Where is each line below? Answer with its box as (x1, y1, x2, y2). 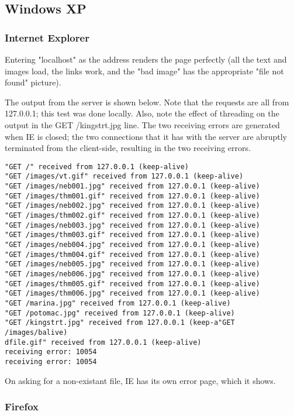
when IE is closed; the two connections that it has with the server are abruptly (5, 130, 287, 142)
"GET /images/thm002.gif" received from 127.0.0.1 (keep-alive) (5, 211, 260, 220)
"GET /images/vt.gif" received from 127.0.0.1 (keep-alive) (5, 172, 244, 181)
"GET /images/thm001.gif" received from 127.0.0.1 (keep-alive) (5, 191, 260, 200)
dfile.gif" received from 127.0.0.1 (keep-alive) (5, 338, 202, 347)
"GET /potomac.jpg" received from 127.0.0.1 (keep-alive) (5, 308, 235, 317)
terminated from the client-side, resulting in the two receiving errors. (5, 142, 251, 154)
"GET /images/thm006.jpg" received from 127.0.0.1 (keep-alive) (5, 289, 260, 298)
